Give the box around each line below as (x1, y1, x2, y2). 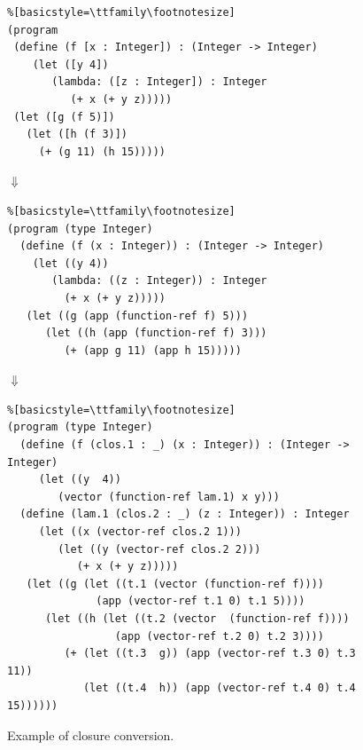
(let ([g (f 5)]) (13, 110, 115, 123)
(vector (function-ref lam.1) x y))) (58, 490, 280, 503)
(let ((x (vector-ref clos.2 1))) (38, 525, 242, 539)
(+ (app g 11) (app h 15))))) (64, 343, 242, 357)
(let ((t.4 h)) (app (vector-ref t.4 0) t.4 (82, 682, 356, 695)
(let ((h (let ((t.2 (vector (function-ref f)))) (44, 612, 350, 625)
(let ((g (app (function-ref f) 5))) (26, 309, 249, 322)
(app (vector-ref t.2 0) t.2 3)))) (114, 629, 324, 643)
